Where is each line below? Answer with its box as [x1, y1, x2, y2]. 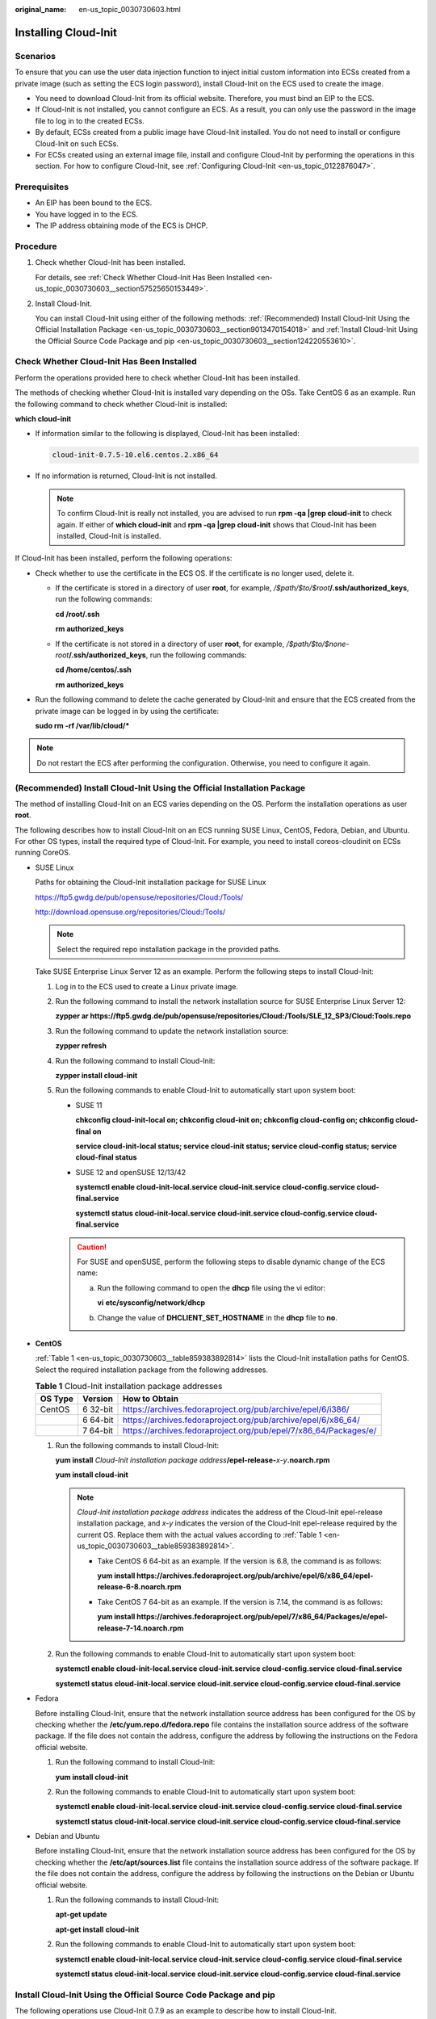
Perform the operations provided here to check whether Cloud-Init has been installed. [15, 372, 300, 383]
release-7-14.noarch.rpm [97, 1623, 184, 1633]
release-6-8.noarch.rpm [97, 1582, 182, 1592]
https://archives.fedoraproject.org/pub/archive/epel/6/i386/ [122, 1404, 350, 1415]
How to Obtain [122, 1393, 179, 1404]
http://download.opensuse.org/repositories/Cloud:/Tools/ [35, 907, 226, 917]
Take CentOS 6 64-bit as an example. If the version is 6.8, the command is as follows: [97, 1555, 383, 1566]
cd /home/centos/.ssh [55, 665, 132, 674]
